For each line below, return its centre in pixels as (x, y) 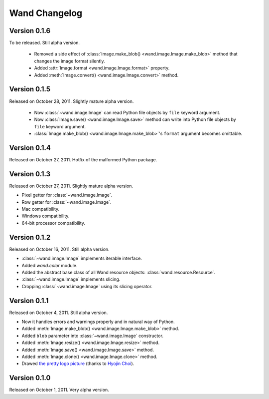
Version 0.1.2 (30, 237)
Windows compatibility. (46, 216)
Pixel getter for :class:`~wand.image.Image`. (67, 195)
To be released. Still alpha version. (44, 43)
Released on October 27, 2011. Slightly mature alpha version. (71, 186)
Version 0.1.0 (30, 378)
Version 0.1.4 (30, 148)
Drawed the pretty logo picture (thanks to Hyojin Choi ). (78, 364)
